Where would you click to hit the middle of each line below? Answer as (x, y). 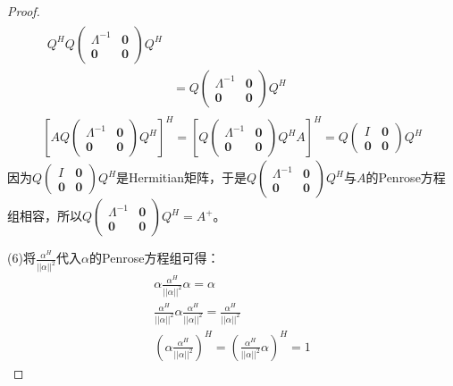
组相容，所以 (45, 216)
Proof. (24, 11)
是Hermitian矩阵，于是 (181, 177)
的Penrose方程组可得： (155, 258)
